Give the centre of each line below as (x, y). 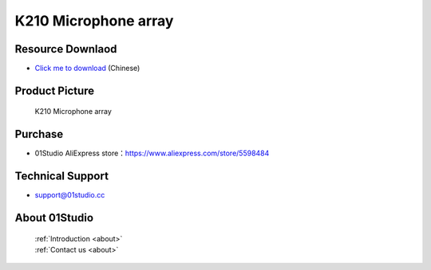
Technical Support (62, 176)
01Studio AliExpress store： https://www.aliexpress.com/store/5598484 (152, 153)
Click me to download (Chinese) (87, 68)
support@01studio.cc (70, 195)
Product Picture (55, 90)
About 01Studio (54, 218)
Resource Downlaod (66, 49)
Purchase (39, 134)
